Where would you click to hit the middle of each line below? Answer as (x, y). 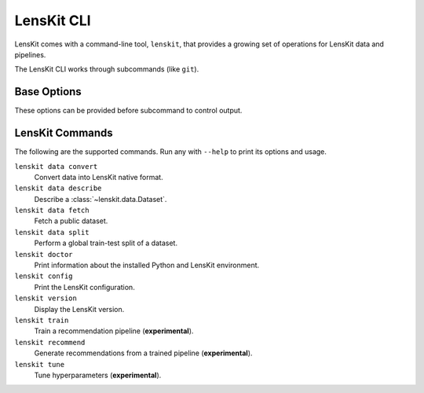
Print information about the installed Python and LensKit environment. (147, 265)
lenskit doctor (44, 254)
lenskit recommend (50, 342)
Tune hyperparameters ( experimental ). (98, 375)
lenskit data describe (58, 188)
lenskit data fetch (52, 211)
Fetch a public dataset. (71, 221)
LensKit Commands (64, 133)
